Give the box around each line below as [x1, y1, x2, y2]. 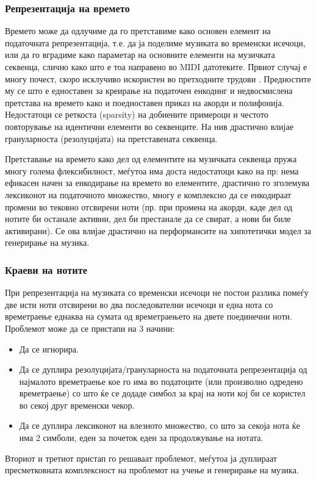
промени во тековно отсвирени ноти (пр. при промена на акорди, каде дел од [5, 200, 293, 213]
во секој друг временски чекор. [19, 398, 135, 411]
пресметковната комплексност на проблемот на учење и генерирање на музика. [5, 464, 299, 476]
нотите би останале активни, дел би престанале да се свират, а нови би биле [5, 212, 291, 225]
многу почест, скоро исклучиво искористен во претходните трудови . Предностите [5, 72, 311, 85]
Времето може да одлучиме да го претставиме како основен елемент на [5, 24, 271, 37]
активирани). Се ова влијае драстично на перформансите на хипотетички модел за [5, 224, 312, 237]
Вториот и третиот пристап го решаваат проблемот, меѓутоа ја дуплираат [5, 451, 277, 464]
